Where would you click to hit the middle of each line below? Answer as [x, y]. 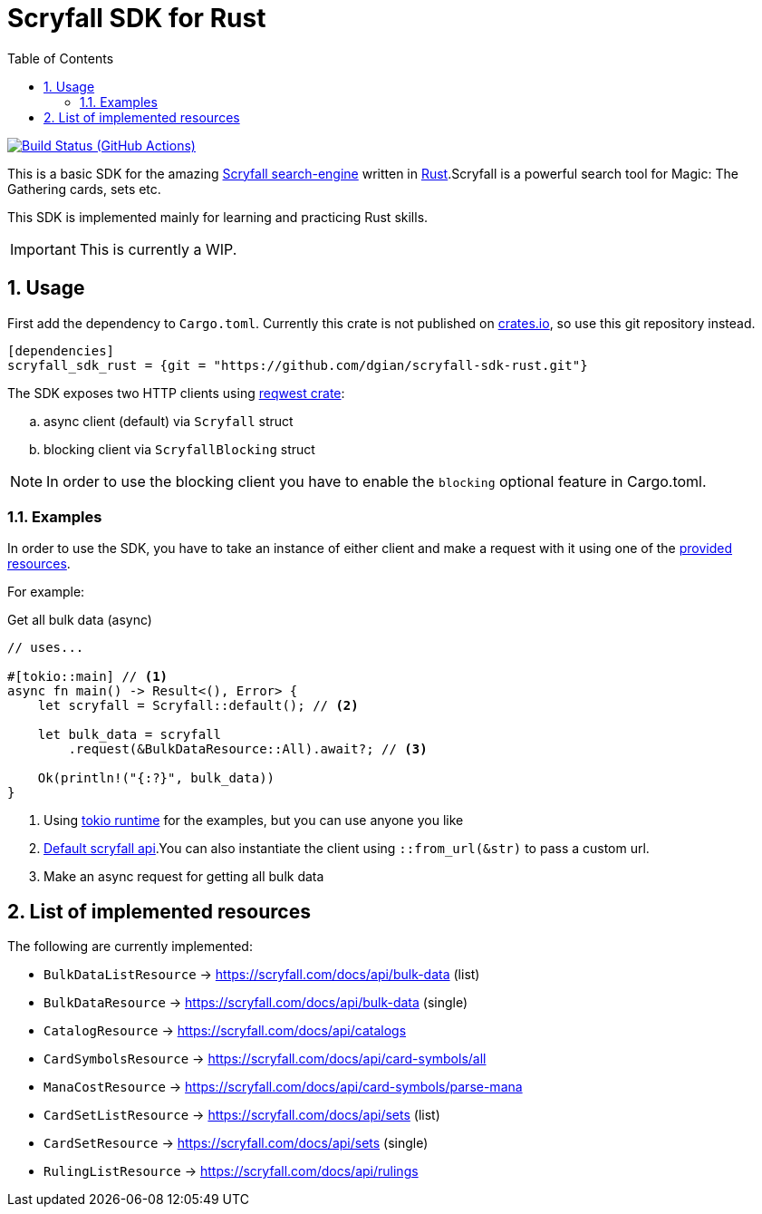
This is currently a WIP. [158, 249]
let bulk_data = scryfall [130, 735]
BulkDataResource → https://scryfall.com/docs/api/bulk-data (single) [256, 1003]
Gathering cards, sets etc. [84, 189]
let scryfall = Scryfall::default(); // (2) [198, 706]
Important [43, 249]
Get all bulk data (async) [80, 620]
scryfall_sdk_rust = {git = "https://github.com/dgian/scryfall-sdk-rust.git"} [298, 365]
